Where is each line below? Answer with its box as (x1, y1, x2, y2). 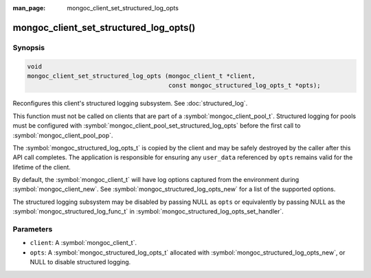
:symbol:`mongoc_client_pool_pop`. (12, 131, 113, 139)
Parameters (12, 224, 53, 233)
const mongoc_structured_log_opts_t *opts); (168, 82, 321, 89)
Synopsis (12, 43, 45, 52)
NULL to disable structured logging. (30, 258, 131, 266)
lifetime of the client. (12, 163, 71, 171)
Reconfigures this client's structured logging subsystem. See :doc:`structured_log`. (12, 100, 248, 108)
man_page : (12, 4, 46, 12)
